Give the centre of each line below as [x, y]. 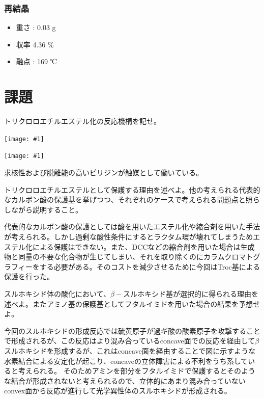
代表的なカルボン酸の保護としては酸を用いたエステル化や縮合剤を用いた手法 [132, 227]
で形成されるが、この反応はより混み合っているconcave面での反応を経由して [130, 341]
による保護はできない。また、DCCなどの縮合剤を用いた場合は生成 [143, 246]
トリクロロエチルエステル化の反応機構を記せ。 [82, 121]
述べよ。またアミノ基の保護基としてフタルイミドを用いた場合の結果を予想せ [132, 303]
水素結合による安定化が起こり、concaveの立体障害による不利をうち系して [126, 361]
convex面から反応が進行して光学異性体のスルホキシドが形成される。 [118, 391]
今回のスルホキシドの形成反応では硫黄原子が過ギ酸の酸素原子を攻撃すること [132, 330]
